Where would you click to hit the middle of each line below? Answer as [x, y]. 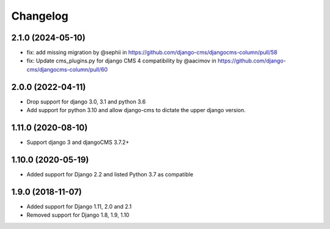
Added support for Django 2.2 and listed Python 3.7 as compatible [110, 174]
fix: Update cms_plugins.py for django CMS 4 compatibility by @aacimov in [122, 61]
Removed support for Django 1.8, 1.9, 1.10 [78, 215]
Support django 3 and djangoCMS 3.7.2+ [78, 142]
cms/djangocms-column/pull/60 [67, 69]
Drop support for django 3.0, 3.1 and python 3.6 [86, 102]
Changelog [40, 16]
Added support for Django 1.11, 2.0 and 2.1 [79, 206]
